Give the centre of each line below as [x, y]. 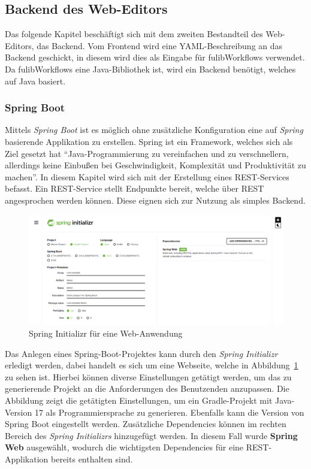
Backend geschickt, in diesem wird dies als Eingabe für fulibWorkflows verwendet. [155, 57]
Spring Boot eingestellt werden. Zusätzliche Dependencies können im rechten [146, 424]
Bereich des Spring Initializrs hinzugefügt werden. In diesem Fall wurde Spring [151, 435]
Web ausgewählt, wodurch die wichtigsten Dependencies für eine [124, 447]
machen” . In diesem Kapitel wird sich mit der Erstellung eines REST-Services [147, 176]
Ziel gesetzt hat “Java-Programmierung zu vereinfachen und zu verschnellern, [147, 153]
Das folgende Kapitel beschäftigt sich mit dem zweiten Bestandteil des [134, 34]
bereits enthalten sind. [92, 459]
